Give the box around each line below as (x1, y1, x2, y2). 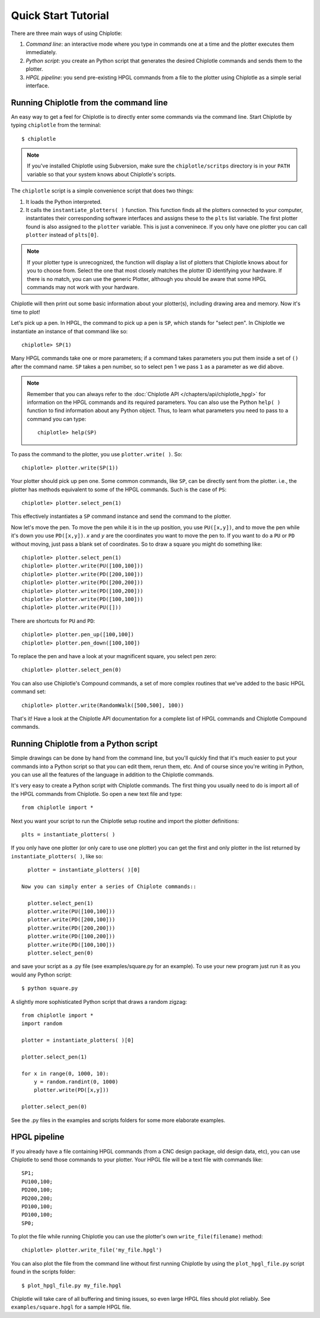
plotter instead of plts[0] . (25, 232, 99, 239)
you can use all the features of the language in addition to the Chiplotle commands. (11, 771, 215, 778)
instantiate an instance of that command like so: (11, 327, 128, 335)
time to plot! (11, 308, 41, 315)
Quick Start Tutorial (11, 9, 110, 22)
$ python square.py (21, 985, 78, 992)
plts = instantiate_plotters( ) (21, 831, 116, 837)
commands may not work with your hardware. (27, 284, 139, 291)
